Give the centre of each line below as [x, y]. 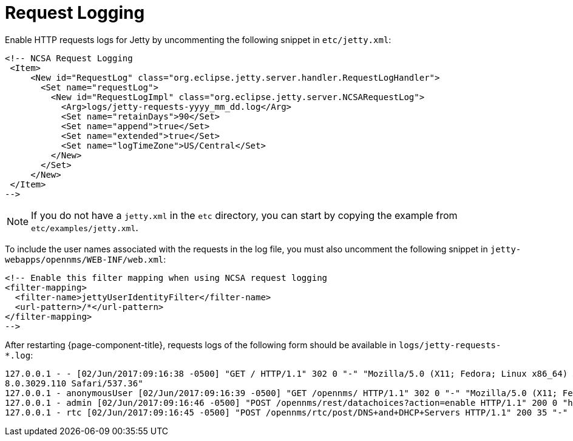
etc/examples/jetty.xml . [85, 227]
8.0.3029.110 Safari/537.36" [74, 383]
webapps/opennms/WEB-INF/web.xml [84, 259]
